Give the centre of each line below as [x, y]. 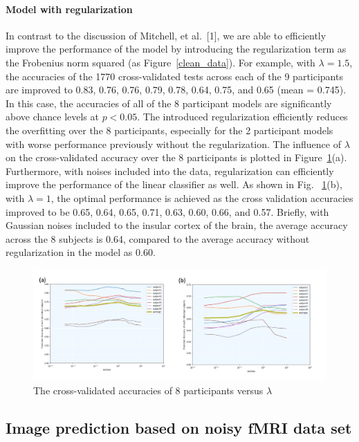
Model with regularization [69, 9]
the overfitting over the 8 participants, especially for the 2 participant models [169, 130]
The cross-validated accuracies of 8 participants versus [148, 390]
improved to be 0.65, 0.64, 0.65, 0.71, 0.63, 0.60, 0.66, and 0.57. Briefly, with [167, 211]
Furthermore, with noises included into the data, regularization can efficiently [170, 171]
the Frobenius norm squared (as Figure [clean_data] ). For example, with [160, 62]
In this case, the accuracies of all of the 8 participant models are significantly [169, 103]
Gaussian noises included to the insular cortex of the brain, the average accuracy [177, 225]
